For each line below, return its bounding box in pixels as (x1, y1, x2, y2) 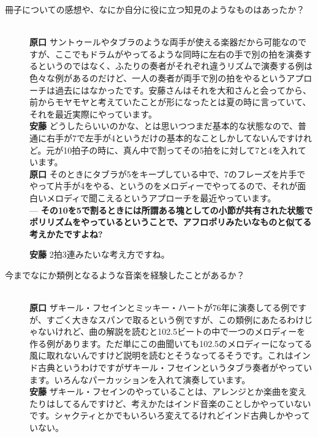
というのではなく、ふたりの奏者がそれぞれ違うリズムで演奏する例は (37, 59, 312, 72)
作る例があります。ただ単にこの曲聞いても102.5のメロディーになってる (29, 337, 312, 349)
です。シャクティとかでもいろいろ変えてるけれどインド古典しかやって (29, 409, 311, 422)
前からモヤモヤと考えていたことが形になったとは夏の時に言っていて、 (29, 95, 311, 108)
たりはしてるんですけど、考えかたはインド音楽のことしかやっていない (29, 397, 311, 409)
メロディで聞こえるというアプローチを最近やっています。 (46, 191, 276, 204)
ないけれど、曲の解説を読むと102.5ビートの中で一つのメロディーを (37, 325, 306, 338)
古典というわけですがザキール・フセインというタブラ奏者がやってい (37, 361, 312, 374)
